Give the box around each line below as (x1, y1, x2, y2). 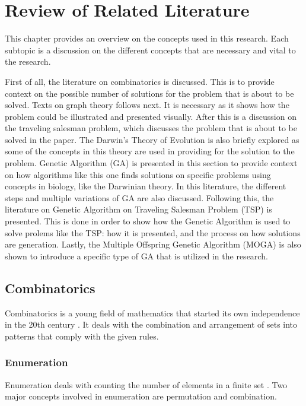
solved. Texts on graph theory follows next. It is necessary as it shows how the (5, 99, 289, 111)
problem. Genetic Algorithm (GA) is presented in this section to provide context (5, 157, 298, 169)
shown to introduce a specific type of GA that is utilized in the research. (5, 249, 268, 262)
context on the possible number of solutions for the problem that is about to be (5, 87, 294, 99)
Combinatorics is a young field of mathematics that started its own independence (5, 306, 300, 319)
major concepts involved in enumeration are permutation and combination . (5, 390, 277, 402)
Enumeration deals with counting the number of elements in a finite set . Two (5, 378, 288, 391)
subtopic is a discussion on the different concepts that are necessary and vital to (5, 43, 296, 56)
